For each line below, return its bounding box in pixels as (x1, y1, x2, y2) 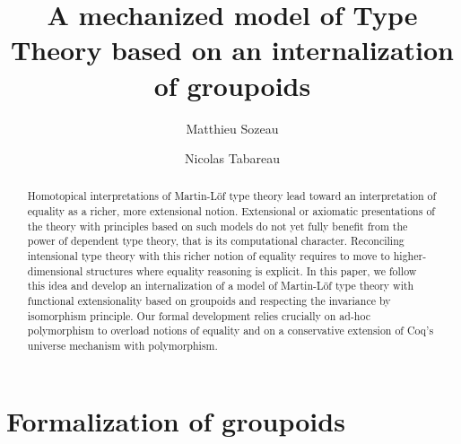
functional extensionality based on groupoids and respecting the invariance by (27, 293, 391, 309)
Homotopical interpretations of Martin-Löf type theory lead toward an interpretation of (27, 188, 437, 204)
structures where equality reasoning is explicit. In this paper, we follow (86, 263, 417, 278)
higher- (393, 248, 427, 264)
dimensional (27, 263, 83, 278)
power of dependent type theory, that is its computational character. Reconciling (27, 233, 404, 248)
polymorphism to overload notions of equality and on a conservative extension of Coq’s (27, 323, 434, 338)
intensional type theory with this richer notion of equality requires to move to (27, 248, 390, 264)
